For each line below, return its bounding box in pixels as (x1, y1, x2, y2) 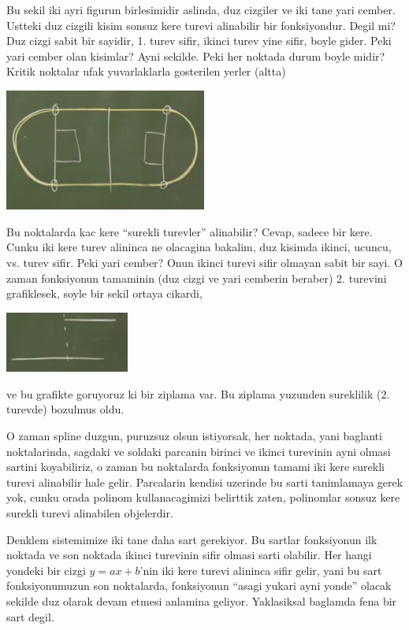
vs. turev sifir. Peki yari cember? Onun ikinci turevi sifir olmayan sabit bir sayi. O (6, 254, 403, 270)
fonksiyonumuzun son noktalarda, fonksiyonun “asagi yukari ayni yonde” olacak (6, 577, 392, 594)
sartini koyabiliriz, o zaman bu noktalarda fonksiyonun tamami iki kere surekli (6, 458, 385, 475)
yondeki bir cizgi (6, 561, 86, 578)
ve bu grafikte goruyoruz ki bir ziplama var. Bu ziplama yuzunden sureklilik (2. (6, 385, 390, 402)
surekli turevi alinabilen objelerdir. (6, 505, 173, 521)
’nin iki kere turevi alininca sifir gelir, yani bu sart (139, 561, 382, 578)
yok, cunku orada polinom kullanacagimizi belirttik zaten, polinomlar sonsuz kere (6, 489, 400, 506)
